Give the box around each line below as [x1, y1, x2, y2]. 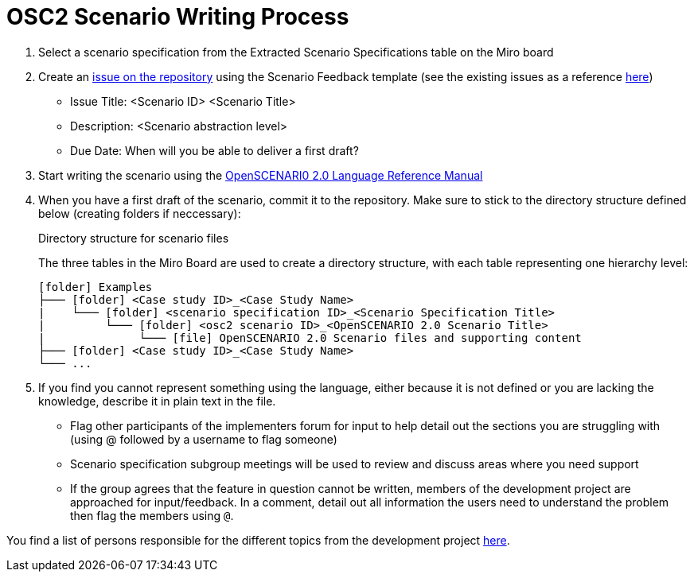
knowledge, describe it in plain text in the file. [38, 394, 276, 408]
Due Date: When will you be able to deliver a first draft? [70, 143, 359, 157]
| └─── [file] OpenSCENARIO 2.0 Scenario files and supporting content [38, 331, 582, 344]
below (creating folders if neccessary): [38, 206, 241, 220]
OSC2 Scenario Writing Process [6, 3, 349, 30]
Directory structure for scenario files [38, 231, 229, 245]
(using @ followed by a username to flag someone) [70, 432, 337, 446]
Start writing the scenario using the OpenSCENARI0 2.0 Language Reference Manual [38, 168, 483, 182]
